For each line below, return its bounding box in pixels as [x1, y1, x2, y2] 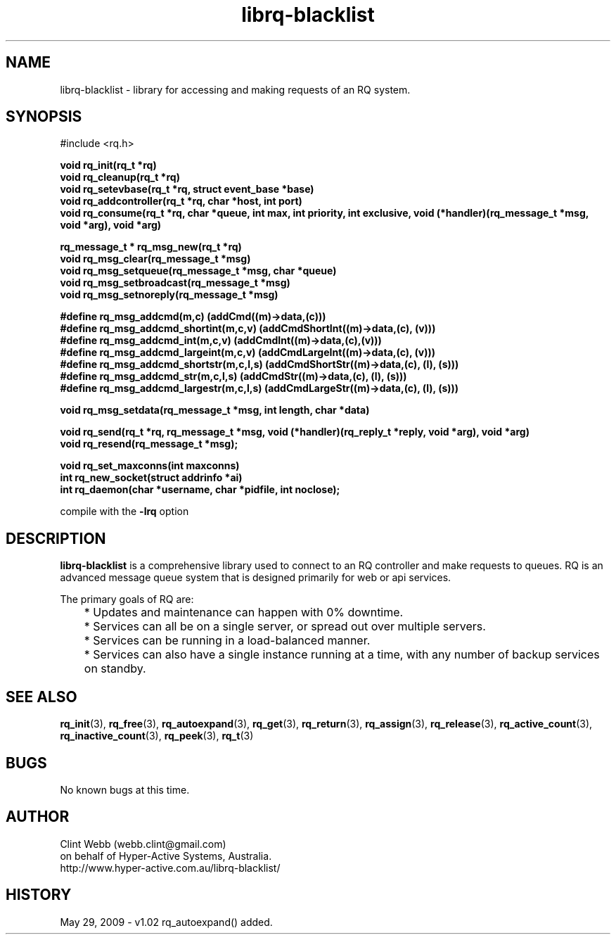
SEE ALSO [6, 687, 77, 706]
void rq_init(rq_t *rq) [60, 159, 157, 172]
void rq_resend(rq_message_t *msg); [60, 438, 238, 450]
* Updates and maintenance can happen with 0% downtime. [84, 605, 404, 620]
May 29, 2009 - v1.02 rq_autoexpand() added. [60, 915, 273, 928]
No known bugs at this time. [60, 783, 190, 796]
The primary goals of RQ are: [60, 593, 194, 606]
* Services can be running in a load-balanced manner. [84, 633, 371, 648]
